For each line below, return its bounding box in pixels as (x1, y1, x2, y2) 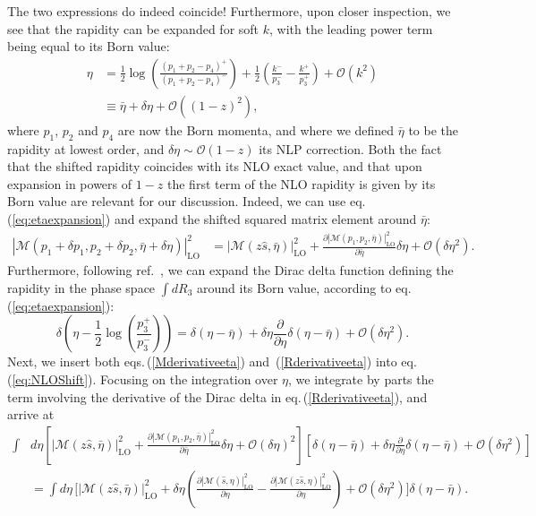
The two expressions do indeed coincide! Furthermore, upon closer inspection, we (7, 2, 451, 20)
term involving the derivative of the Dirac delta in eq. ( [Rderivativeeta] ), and (7, 387, 428, 406)
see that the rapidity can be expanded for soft (7, 19, 259, 38)
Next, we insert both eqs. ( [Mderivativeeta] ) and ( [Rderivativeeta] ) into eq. (7, 352, 417, 371)
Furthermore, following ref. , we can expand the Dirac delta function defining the (7, 261, 454, 279)
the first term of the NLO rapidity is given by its (167, 174, 436, 193)
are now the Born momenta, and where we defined (117, 120, 395, 139)
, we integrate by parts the (288, 370, 434, 389)
